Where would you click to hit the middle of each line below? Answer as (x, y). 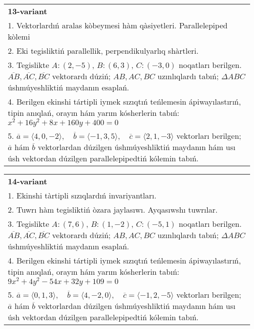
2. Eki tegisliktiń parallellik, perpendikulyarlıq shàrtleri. (103, 51)
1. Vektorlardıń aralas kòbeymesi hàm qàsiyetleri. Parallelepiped (118, 25)
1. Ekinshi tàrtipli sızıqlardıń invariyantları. (82, 195)
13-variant (28, 11)
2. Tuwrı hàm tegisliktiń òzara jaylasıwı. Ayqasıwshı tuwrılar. (113, 209)
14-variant (28, 181)
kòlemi (19, 36)
